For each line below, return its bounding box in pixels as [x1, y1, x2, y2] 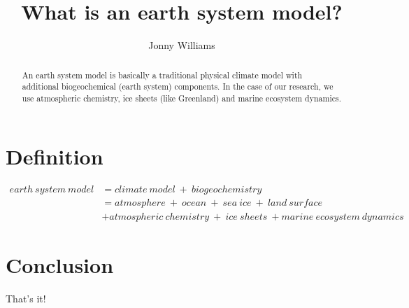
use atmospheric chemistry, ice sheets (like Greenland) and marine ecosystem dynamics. [22, 92, 341, 104]
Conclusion [6, 250, 114, 279]
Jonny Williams [148, 38, 215, 52]
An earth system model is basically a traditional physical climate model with [22, 69, 303, 80]
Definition [6, 142, 103, 171]
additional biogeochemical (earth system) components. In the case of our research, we [22, 80, 333, 92]
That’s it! [6, 290, 46, 305]
